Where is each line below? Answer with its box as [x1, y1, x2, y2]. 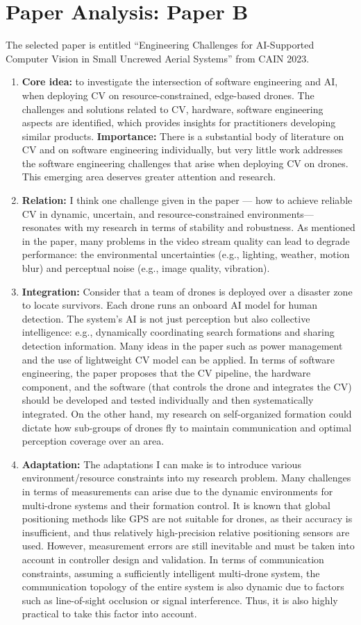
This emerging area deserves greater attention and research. [22, 169, 276, 184]
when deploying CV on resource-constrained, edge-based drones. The [22, 87, 314, 102]
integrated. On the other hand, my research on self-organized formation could [22, 406, 352, 420]
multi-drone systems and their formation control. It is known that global [22, 497, 331, 512]
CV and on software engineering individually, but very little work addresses [22, 142, 343, 157]
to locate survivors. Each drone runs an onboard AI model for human [22, 298, 318, 312]
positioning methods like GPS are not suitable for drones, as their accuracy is [22, 511, 353, 526]
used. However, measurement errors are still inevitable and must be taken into [22, 538, 355, 553]
